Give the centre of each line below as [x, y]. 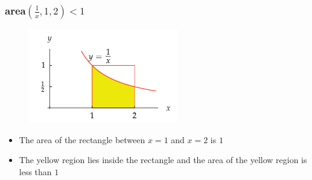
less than [35, 172]
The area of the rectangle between [82, 139]
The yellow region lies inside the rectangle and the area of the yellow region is [163, 160]
